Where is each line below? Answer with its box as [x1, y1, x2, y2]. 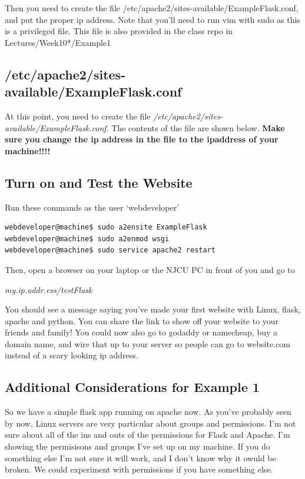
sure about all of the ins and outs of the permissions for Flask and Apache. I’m [5, 428, 290, 441]
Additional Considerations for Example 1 [5, 378, 260, 396]
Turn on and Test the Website [5, 173, 193, 191]
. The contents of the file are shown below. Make [106, 121, 285, 134]
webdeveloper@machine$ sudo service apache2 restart [5, 246, 216, 255]
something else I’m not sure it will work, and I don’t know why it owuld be [5, 451, 276, 464]
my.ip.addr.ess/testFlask [5, 283, 92, 295]
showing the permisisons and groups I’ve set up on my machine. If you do [5, 440, 270, 453]
